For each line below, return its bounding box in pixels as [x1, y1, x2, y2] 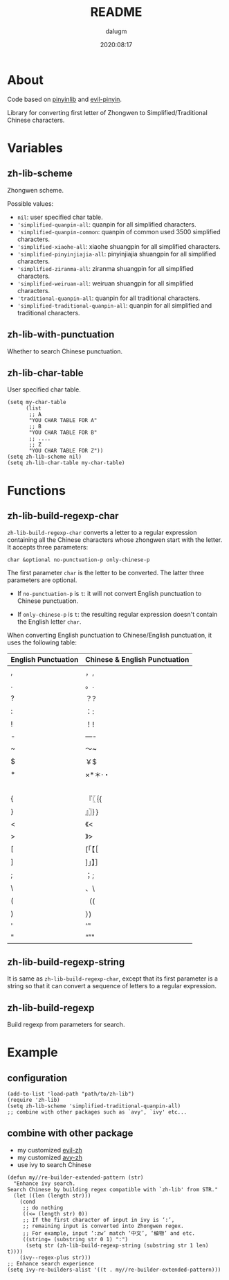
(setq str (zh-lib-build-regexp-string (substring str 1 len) [25, 1242, 209, 1249]
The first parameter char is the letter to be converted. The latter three [7, 569, 204, 577]
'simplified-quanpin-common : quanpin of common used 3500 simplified [17, 227, 221, 236]
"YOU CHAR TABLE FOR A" [28, 417, 98, 424]
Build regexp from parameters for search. [7, 1020, 125, 1028]
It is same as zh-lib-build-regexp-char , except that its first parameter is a [7, 974, 218, 983]
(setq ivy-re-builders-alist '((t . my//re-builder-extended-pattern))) [7, 1266, 221, 1273]
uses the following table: [7, 638, 77, 647]
